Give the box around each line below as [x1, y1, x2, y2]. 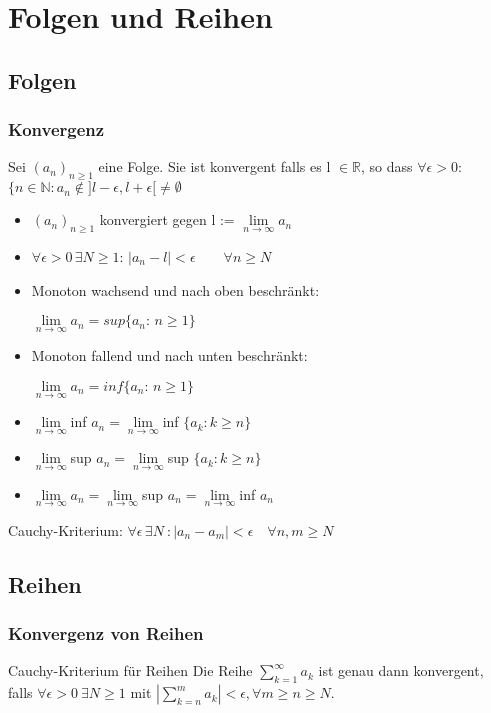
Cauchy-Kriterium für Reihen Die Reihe [8, 660, 253, 681]
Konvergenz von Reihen [8, 621, 204, 646]
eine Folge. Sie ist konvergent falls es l [98, 156, 331, 177]
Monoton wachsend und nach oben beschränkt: [31, 279, 320, 300]
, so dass [361, 156, 413, 177]
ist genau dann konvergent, [318, 660, 484, 681]
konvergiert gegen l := [99, 209, 235, 230]
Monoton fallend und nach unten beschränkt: [31, 345, 308, 366]
